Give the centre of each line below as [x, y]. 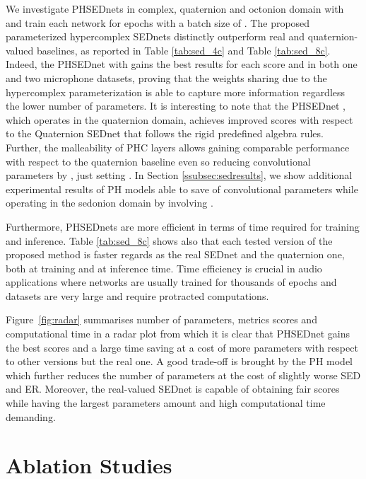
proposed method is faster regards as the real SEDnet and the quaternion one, [175, 254]
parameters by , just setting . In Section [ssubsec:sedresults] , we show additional [179, 175]
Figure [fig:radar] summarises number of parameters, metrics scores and [161, 319]
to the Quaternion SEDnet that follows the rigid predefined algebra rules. [165, 133]
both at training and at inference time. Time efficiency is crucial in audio [164, 268]
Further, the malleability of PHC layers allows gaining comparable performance [178, 147]
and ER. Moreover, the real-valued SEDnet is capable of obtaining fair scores [173, 389]
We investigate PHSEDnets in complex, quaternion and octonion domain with [175, 8]
